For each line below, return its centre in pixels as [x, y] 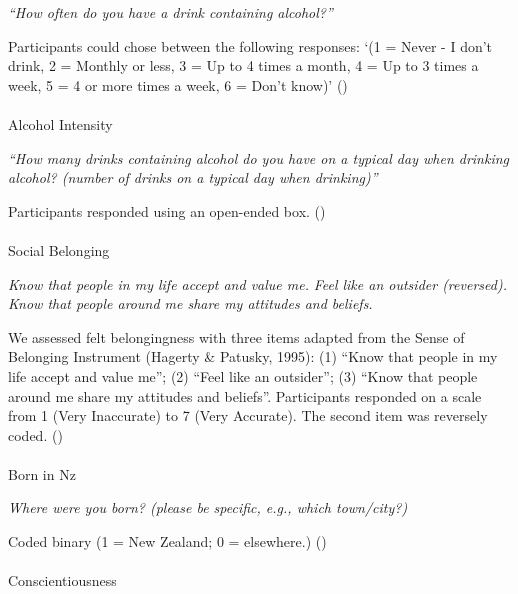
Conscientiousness [62, 580]
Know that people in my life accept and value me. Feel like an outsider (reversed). [257, 283]
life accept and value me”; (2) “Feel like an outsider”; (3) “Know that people [243, 375]
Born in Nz [42, 473]
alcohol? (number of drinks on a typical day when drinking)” [193, 177]
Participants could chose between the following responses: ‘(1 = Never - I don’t [250, 45]
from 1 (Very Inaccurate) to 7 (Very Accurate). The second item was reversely [248, 415]
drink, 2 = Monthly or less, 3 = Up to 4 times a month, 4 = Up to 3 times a [243, 65]
